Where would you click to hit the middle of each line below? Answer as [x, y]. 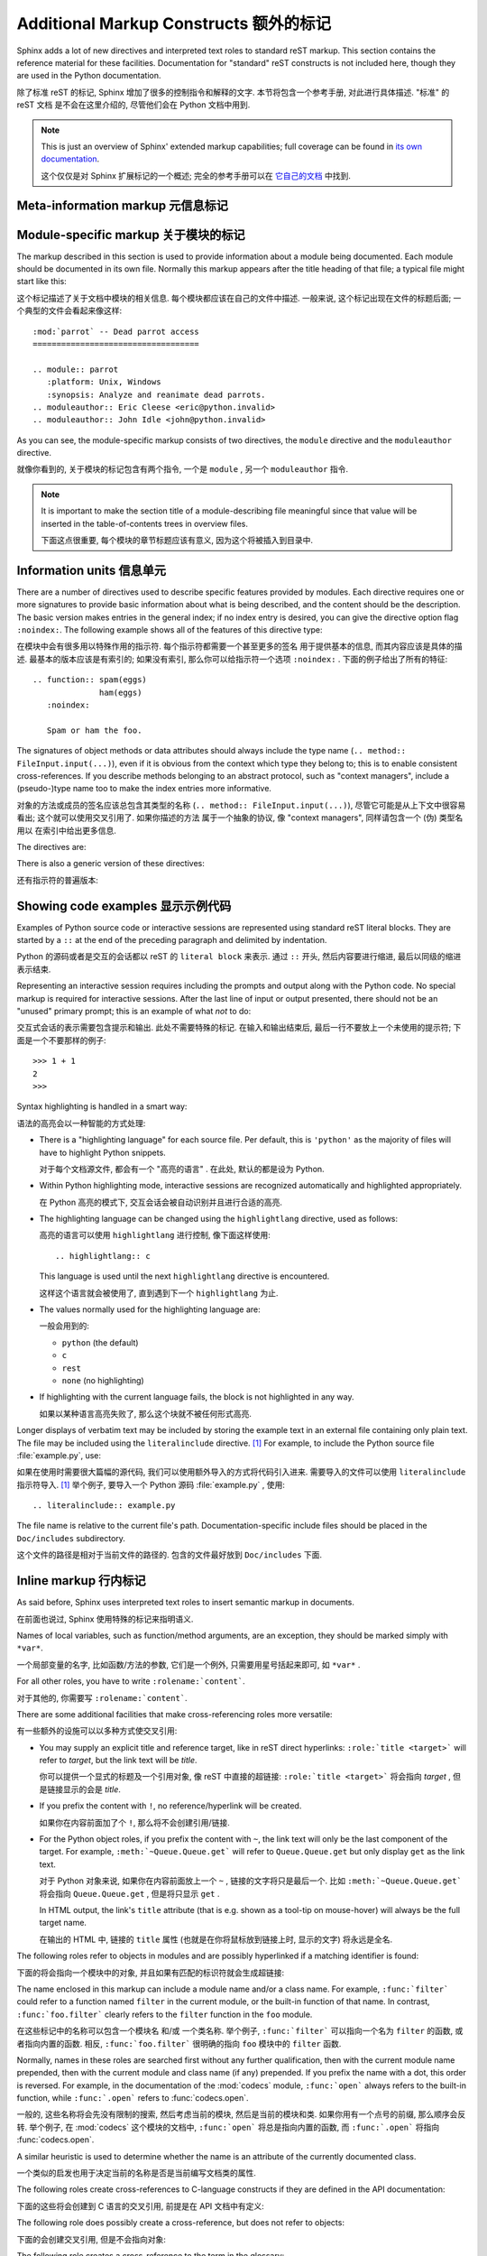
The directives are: [51, 846]
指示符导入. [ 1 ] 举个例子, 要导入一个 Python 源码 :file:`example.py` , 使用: [151, 1484]
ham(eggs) [121, 692]
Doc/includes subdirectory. [71, 1538]
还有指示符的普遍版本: [58, 880]
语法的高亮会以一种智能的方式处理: [81, 1123]
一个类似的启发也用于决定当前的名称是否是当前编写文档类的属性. [137, 2173]
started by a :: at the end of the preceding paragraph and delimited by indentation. [172, 940]
